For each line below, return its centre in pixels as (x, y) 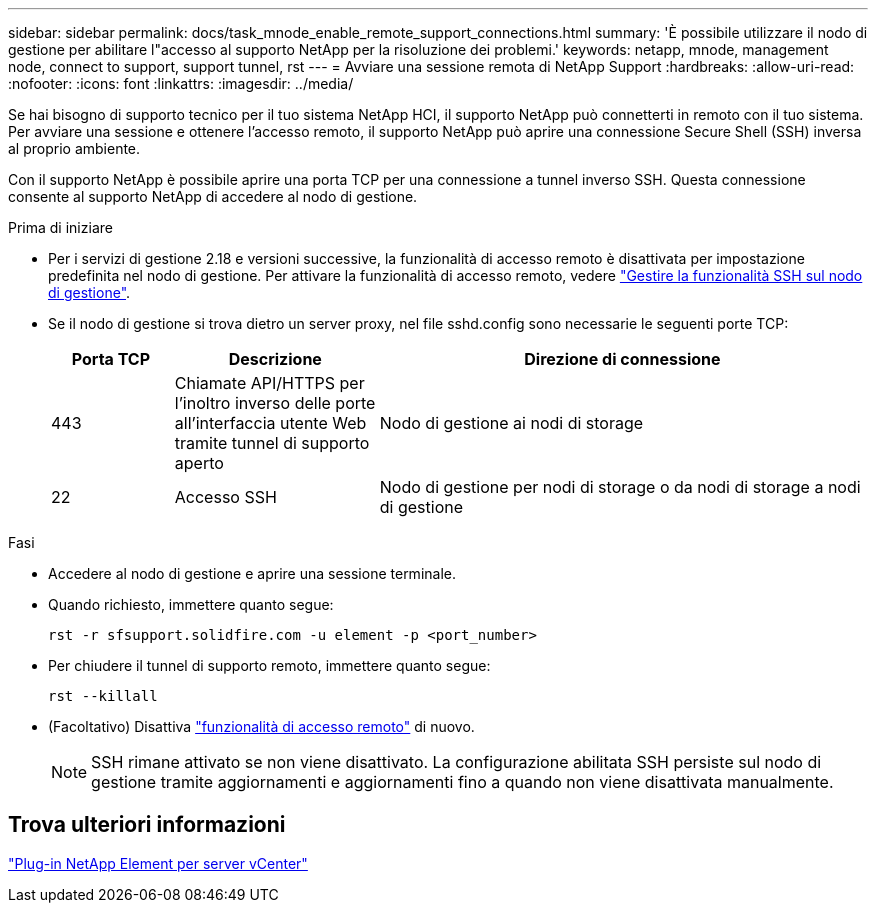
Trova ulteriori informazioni (147, 825)
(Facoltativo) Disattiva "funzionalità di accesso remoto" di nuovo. (261, 726)
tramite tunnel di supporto (272, 443)
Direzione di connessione (622, 359)
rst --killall (103, 696)
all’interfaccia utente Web (270, 423)
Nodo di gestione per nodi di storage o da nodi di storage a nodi (620, 487)
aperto (199, 463)
